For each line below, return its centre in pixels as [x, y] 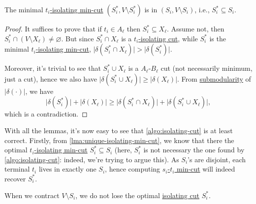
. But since [78, 38]
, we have [39, 91]
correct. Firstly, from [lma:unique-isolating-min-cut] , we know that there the [119, 140]
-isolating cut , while [168, 38]
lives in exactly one [67, 169]
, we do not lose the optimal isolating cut [137, 195]
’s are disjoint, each [217, 159]
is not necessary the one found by [194, 150]
